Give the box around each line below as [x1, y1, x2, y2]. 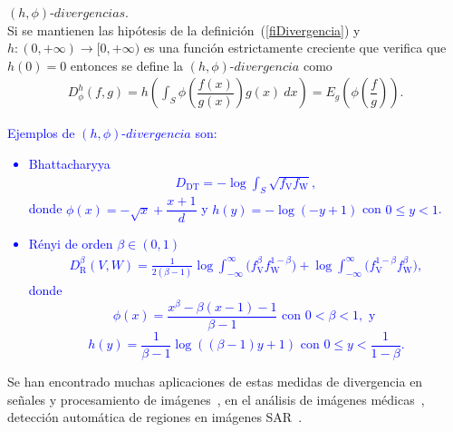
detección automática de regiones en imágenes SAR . [7, 407, 303, 427]
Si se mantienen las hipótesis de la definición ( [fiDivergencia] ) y [7, 20, 361, 39]
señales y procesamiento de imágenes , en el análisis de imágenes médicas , [7, 389, 425, 408]
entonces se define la [70, 55, 184, 74]
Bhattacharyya [28, 154, 111, 172]
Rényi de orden [28, 234, 113, 253]
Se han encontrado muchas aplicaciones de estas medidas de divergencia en [7, 372, 423, 391]
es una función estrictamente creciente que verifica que [143, 38, 447, 57]
